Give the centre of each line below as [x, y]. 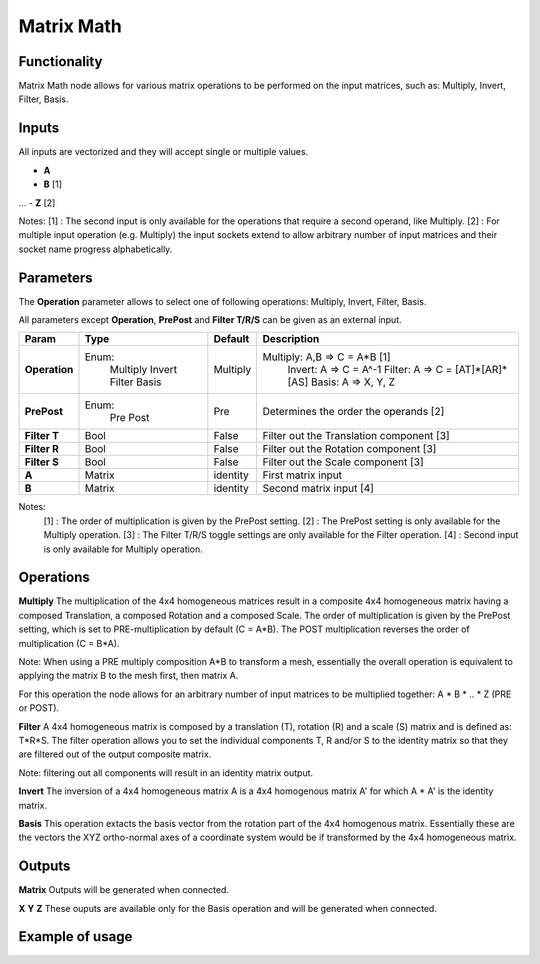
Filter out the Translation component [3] [356, 436]
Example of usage [75, 936]
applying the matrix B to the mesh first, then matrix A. [128, 676]
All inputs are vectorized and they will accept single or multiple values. [163, 152]
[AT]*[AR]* [481, 370]
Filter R [42, 449]
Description [291, 339]
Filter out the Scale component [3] [343, 462]
